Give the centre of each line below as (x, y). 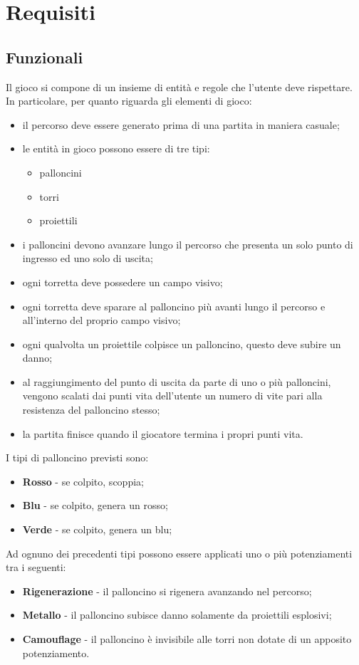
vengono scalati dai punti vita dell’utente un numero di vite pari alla (172, 396)
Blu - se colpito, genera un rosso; (95, 505)
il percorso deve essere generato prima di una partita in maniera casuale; (181, 124)
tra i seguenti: (36, 567)
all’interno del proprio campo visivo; (102, 320)
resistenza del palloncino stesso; (91, 410)
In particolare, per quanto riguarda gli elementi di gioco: (129, 101)
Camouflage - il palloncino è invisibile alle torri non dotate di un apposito (187, 639)
